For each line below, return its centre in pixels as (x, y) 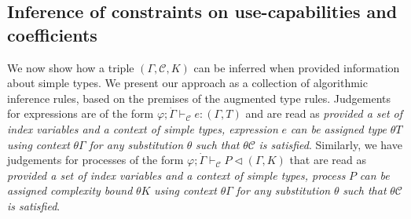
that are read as (328, 160)
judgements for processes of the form (95, 160)
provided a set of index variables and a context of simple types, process (176, 175)
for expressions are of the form (81, 113)
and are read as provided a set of (324, 113)
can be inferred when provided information (297, 67)
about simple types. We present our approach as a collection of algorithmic (187, 83)
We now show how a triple (71, 67)
